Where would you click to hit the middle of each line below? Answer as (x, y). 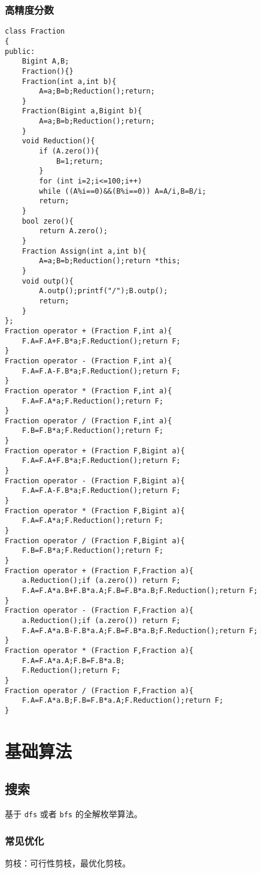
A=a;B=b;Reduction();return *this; (110, 261)
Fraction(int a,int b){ (69, 81)
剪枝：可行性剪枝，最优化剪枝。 (68, 863)
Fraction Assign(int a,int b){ (84, 251)
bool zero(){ (48, 221)
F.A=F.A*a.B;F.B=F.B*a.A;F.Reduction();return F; (123, 701)
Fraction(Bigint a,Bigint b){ (82, 111)
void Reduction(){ (58, 141)
